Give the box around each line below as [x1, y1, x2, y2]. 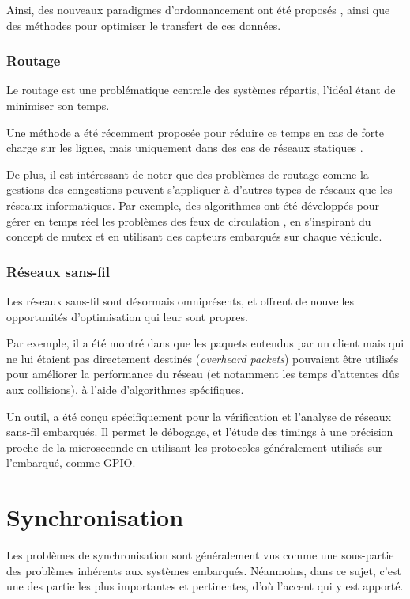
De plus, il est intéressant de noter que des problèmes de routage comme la [6, 165, 369, 182]
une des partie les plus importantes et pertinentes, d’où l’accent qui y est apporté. [6, 578, 404, 594]
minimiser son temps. [6, 97, 110, 113]
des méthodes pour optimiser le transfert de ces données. [6, 17, 281, 33]
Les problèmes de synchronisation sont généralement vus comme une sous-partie [6, 547, 394, 563]
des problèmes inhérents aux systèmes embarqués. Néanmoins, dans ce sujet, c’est [6, 562, 401, 578]
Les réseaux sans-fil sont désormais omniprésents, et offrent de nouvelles [6, 292, 355, 309]
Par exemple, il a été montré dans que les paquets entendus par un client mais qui [6, 335, 404, 351]
